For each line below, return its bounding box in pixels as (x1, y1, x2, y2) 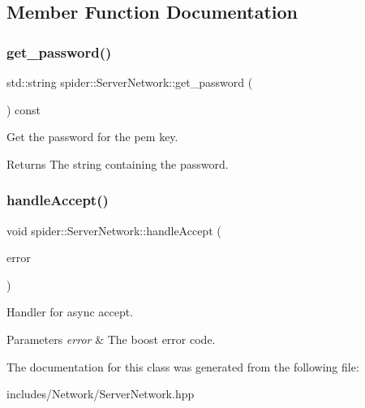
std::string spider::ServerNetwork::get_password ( (6, 74, 253, 90)
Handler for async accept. (6, 303, 134, 320)
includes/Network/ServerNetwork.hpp (6, 385, 195, 402)
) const (6, 101, 41, 118)
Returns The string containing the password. (6, 155, 229, 172)
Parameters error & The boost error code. (6, 330, 216, 347)
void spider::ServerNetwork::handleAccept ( (6, 221, 221, 238)
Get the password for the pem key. (6, 128, 178, 145)
